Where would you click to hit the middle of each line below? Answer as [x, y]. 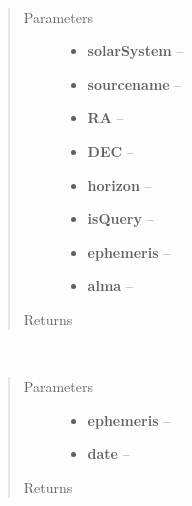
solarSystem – [135, 50]
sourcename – [134, 83]
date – [108, 453]
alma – [110, 285]
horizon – [119, 184]
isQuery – [120, 218]
